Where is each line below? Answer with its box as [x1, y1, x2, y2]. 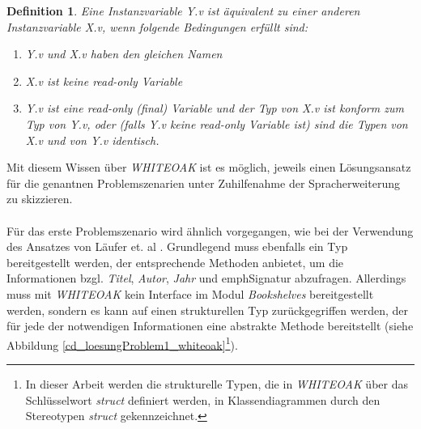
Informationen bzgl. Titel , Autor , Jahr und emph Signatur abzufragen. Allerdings [6, 270, 406, 287]
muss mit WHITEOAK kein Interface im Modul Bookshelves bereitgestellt [6, 285, 374, 302]
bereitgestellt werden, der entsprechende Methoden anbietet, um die [6, 253, 344, 270]
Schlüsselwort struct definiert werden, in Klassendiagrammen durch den [25, 391, 381, 408]
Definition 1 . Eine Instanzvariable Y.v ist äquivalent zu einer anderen [6, 2, 360, 19]
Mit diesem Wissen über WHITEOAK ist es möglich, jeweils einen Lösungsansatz [6, 159, 411, 176]
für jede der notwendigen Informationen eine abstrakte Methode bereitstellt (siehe [6, 317, 414, 334]
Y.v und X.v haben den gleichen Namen [25, 45, 223, 62]
